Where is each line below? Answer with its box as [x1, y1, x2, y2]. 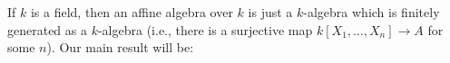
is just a [248, 3, 293, 21]
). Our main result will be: [46, 38, 194, 57]
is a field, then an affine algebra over [30, 3, 233, 21]
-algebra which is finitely [303, 3, 440, 21]
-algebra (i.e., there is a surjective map [97, 20, 313, 39]
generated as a [7, 20, 87, 39]
